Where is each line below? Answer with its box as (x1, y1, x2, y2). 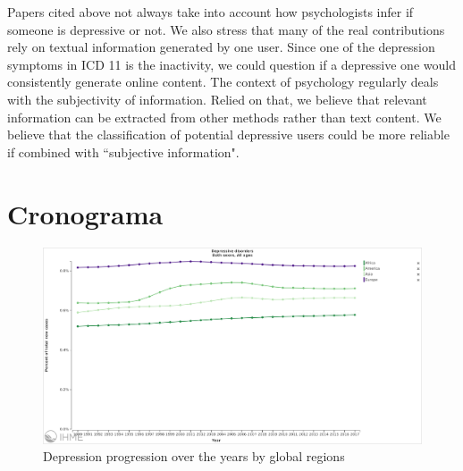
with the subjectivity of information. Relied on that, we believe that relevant (7, 89, 427, 108)
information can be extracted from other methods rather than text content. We (7, 107, 442, 126)
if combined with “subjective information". (7, 142, 240, 161)
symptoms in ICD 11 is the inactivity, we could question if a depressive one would (7, 55, 456, 73)
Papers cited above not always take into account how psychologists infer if (7, 3, 414, 21)
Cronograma (7, 195, 164, 231)
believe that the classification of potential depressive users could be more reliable (7, 125, 450, 144)
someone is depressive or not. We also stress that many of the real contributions (7, 20, 445, 38)
